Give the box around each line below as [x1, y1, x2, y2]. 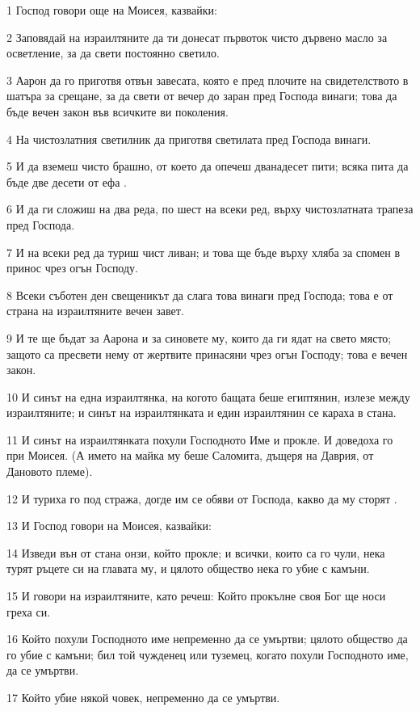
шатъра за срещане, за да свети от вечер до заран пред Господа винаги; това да [6, 87, 397, 104]
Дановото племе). [6, 463, 93, 480]
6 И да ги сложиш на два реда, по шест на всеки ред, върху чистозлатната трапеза [6, 200, 414, 217]
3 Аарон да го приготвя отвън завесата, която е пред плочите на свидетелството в [6, 71, 409, 88]
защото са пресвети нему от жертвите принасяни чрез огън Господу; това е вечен [6, 345, 408, 362]
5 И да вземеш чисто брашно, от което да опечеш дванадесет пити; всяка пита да [6, 158, 409, 175]
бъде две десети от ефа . [6, 173, 127, 190]
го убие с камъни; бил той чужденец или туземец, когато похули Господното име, [6, 646, 409, 663]
